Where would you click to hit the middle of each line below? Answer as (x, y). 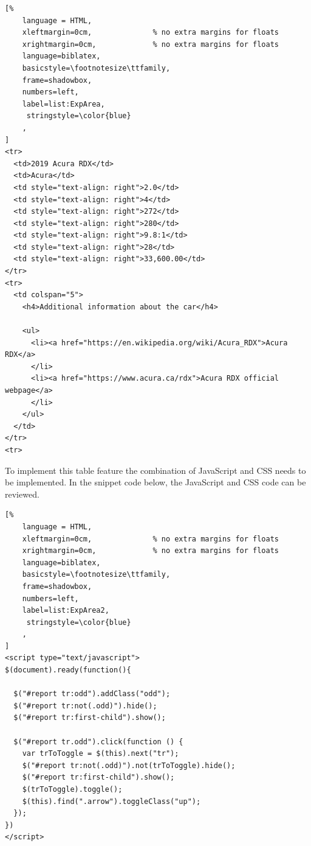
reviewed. (22, 494)
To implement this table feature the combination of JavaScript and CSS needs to (155, 470)
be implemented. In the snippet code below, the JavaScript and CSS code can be (155, 482)
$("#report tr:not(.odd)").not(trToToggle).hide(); (129, 765)
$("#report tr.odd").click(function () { (98, 742)
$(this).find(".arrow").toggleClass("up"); (111, 801)
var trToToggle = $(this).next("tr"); (101, 754)
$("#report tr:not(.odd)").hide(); (85, 706)
